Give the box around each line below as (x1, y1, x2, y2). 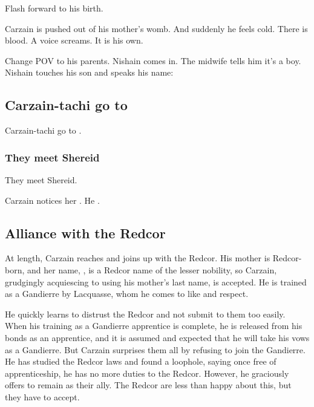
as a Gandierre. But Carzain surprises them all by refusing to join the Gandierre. (5, 343, 306, 356)
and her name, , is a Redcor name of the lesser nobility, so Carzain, (27, 263, 277, 276)
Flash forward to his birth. (5, 2, 103, 14)
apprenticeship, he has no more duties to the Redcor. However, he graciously (5, 366, 289, 379)
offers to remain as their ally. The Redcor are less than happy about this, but (5, 379, 292, 391)
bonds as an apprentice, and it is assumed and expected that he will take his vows (5, 331, 310, 344)
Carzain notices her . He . (5, 194, 100, 206)
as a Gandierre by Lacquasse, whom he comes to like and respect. (5, 287, 249, 300)
